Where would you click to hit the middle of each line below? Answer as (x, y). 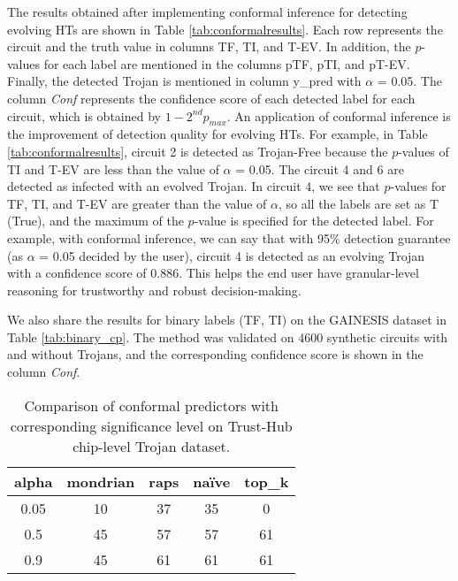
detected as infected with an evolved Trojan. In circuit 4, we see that (194, 186)
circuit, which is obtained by (84, 115)
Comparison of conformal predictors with (151, 405)
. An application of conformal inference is (339, 115)
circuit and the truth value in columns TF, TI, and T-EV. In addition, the (209, 46)
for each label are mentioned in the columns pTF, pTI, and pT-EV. (227, 63)
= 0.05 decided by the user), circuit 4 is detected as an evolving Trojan (232, 255)
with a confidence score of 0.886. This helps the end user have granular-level (213, 273)
